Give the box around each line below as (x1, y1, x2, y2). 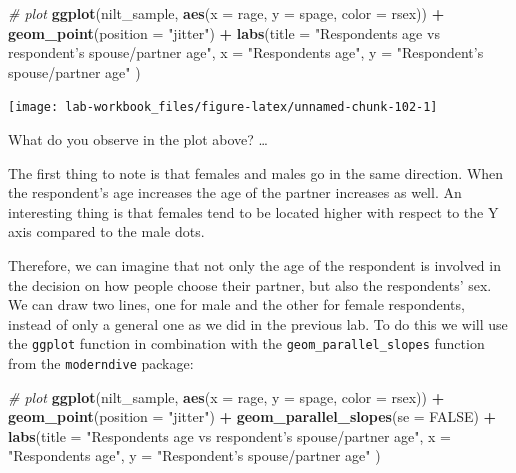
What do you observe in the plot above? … (8, 129, 268, 150)
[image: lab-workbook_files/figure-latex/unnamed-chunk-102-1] (8, 100, 438, 115)
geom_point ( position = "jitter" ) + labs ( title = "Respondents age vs (8, 22, 440, 43)
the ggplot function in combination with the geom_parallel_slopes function (8, 333, 485, 354)
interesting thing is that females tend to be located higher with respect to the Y (8, 201, 499, 222)
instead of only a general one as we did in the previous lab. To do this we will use (8, 313, 508, 334)
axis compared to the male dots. (8, 221, 205, 242)
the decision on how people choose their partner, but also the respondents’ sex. (8, 274, 492, 295)
